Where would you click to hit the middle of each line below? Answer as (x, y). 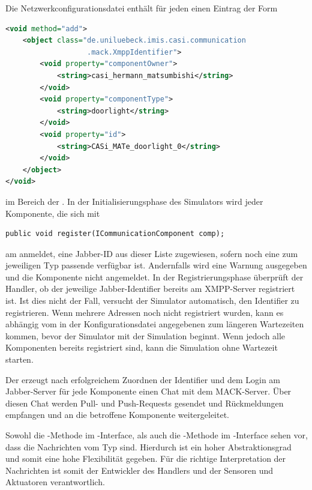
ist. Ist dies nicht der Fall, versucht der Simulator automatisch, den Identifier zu (152, 301)
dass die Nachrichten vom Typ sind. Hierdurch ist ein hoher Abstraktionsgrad (148, 446)
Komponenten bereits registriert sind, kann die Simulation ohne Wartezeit (142, 347)
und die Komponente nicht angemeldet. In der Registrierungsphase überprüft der (154, 277)
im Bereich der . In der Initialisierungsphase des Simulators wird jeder (134, 201)
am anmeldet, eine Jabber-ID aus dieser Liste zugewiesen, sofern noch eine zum (152, 253)
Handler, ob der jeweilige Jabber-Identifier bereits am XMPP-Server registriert (150, 289)
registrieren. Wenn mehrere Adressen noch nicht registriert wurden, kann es (145, 312)
